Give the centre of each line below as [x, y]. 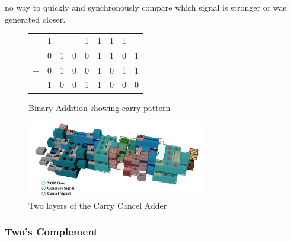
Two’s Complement [52, 232]
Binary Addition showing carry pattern [100, 107]
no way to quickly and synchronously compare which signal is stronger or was [146, 7]
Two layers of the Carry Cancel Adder [98, 205]
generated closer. [35, 19]
